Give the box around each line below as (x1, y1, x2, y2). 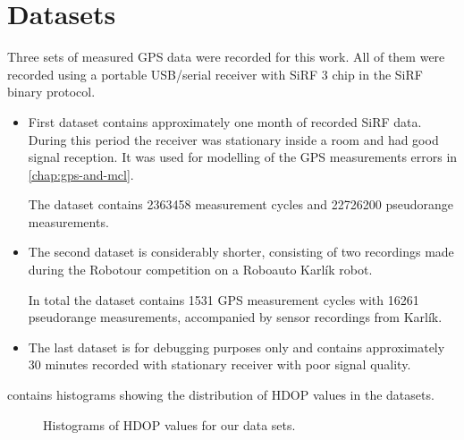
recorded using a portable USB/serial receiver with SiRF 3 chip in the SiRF (7, 64, 423, 83)
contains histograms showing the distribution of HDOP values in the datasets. (7, 385, 434, 404)
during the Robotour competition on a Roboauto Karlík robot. (28, 260, 373, 279)
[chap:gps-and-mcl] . (28, 165, 134, 183)
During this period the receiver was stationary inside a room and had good (28, 130, 439, 148)
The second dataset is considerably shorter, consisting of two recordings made (28, 242, 454, 261)
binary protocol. (7, 82, 96, 101)
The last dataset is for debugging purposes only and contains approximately (28, 337, 445, 356)
